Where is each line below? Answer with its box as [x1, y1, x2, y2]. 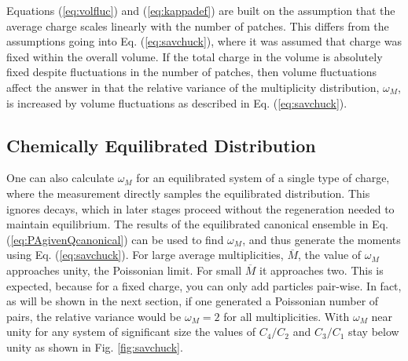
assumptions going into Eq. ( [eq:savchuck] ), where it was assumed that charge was [6, 33, 402, 49]
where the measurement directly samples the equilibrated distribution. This [6, 184, 370, 201]
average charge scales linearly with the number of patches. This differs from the [6, 17, 389, 34]
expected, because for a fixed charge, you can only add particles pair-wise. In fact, [6, 277, 402, 294]
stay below [348, 323, 399, 340]
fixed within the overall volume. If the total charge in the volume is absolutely [6, 48, 383, 64]
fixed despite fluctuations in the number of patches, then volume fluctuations [6, 64, 377, 80]
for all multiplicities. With [223, 308, 350, 324]
